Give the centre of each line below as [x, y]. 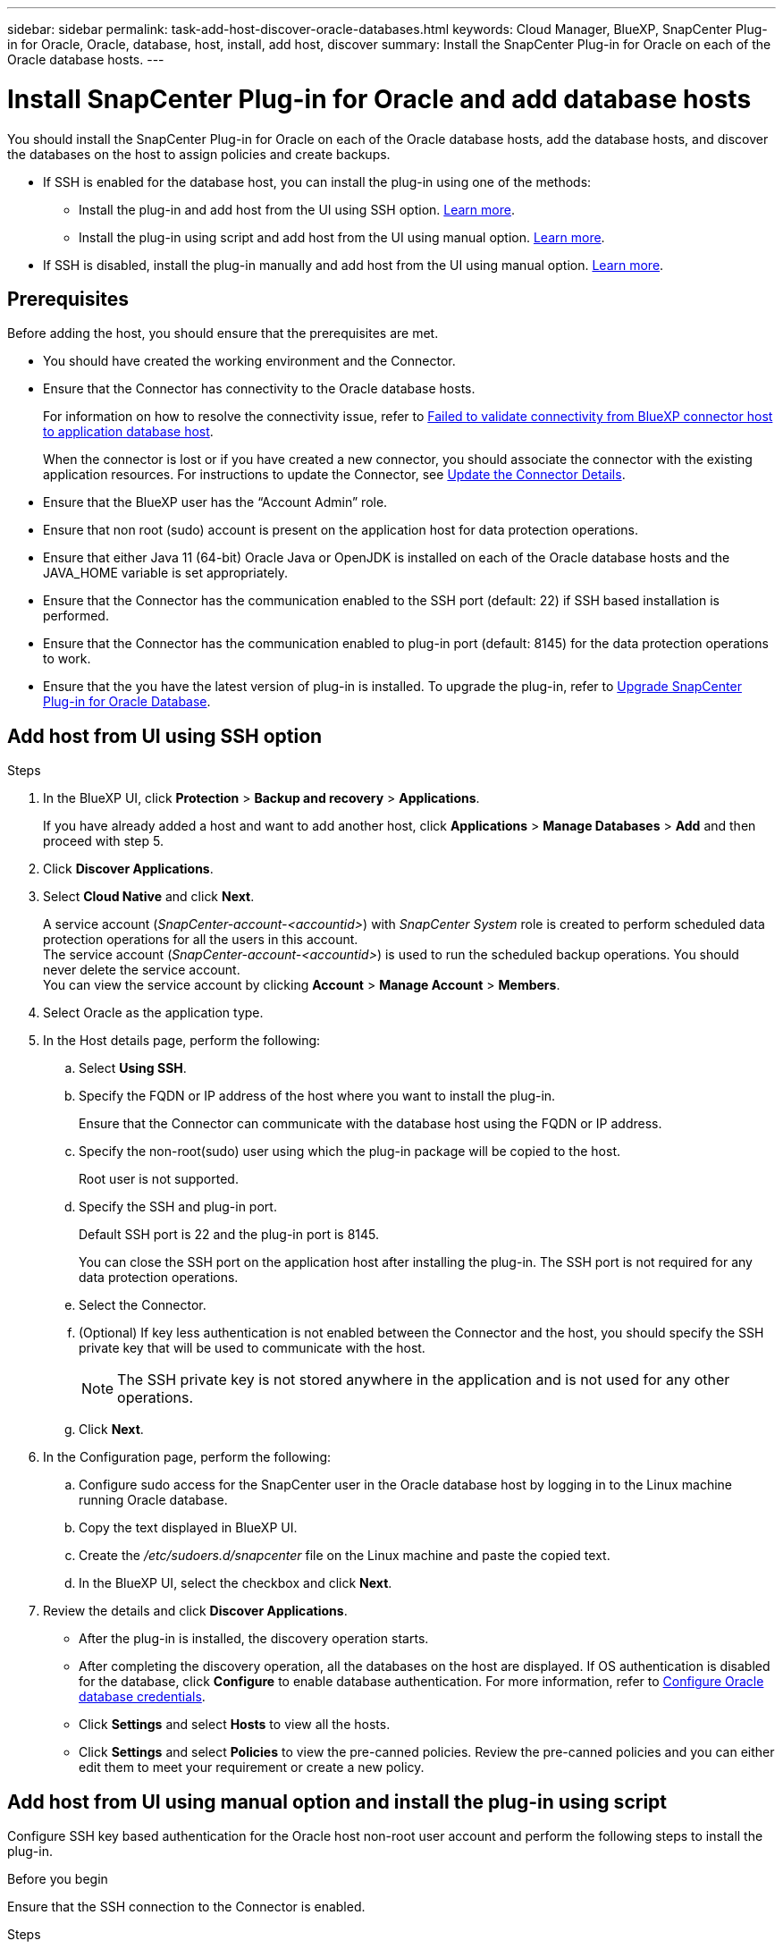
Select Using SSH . [133, 1068]
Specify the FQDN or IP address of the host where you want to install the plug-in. [317, 1096]
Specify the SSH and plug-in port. [178, 1207]
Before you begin [58, 1879]
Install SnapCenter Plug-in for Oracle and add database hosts [379, 99]
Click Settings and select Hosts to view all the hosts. [235, 1725]
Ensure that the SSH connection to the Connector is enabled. [186, 1907]
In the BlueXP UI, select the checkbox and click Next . [236, 1583]
